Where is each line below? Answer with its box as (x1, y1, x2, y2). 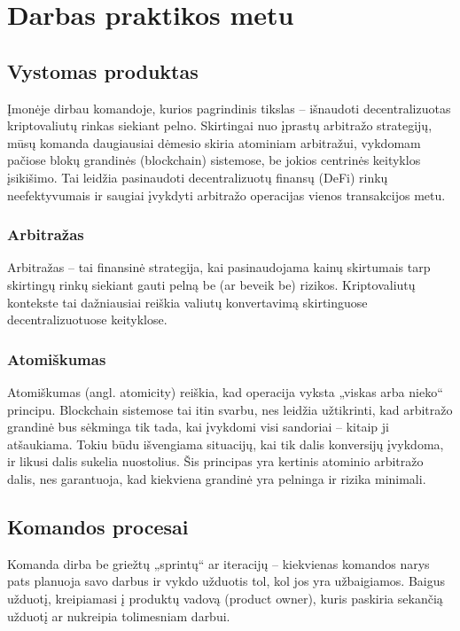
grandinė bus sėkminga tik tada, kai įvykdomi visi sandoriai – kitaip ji (7, 417, 389, 436)
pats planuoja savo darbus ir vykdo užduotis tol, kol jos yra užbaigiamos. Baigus (7, 572, 446, 590)
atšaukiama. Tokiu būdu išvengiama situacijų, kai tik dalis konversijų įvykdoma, (7, 434, 444, 453)
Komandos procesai (7, 512, 189, 540)
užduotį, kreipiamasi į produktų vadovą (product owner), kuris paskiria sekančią (7, 588, 443, 607)
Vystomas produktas (7, 57, 199, 84)
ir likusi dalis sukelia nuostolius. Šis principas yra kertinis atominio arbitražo (7, 452, 424, 471)
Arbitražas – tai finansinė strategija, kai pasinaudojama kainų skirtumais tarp (7, 258, 431, 277)
